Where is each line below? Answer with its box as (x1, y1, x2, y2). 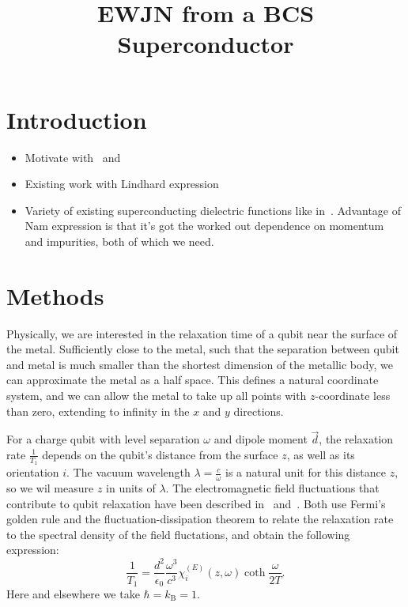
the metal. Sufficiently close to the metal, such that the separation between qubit (6, 341, 399, 357)
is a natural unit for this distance (225, 464, 386, 481)
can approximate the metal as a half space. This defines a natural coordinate (6, 371, 379, 388)
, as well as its (286, 446, 355, 462)
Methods (6, 279, 104, 311)
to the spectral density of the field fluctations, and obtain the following (6, 526, 350, 542)
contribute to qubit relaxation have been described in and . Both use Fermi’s (6, 495, 386, 511)
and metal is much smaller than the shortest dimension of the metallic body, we (6, 356, 393, 372)
